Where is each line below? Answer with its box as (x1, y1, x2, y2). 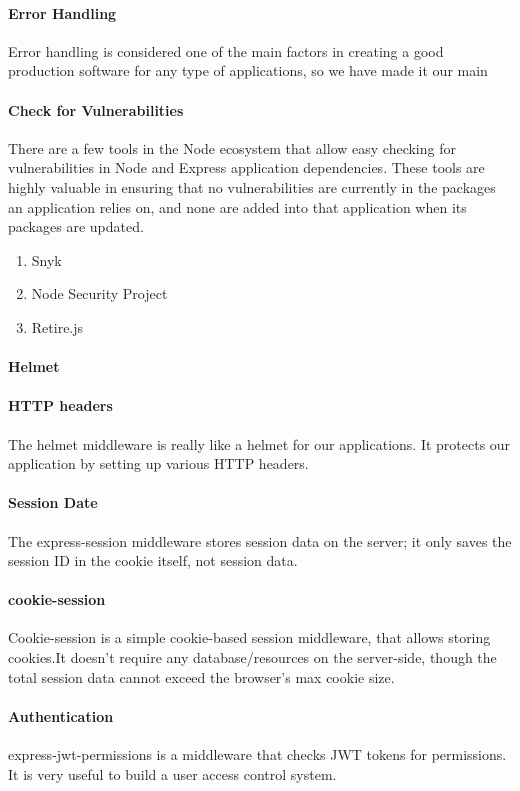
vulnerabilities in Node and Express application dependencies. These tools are (8, 157, 485, 178)
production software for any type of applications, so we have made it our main (8, 60, 488, 81)
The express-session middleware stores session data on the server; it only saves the (8, 530, 512, 551)
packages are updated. (8, 216, 144, 237)
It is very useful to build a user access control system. (8, 763, 337, 784)
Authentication (8, 705, 114, 726)
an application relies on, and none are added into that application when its (8, 196, 467, 217)
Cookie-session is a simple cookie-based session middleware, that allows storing (8, 627, 491, 648)
